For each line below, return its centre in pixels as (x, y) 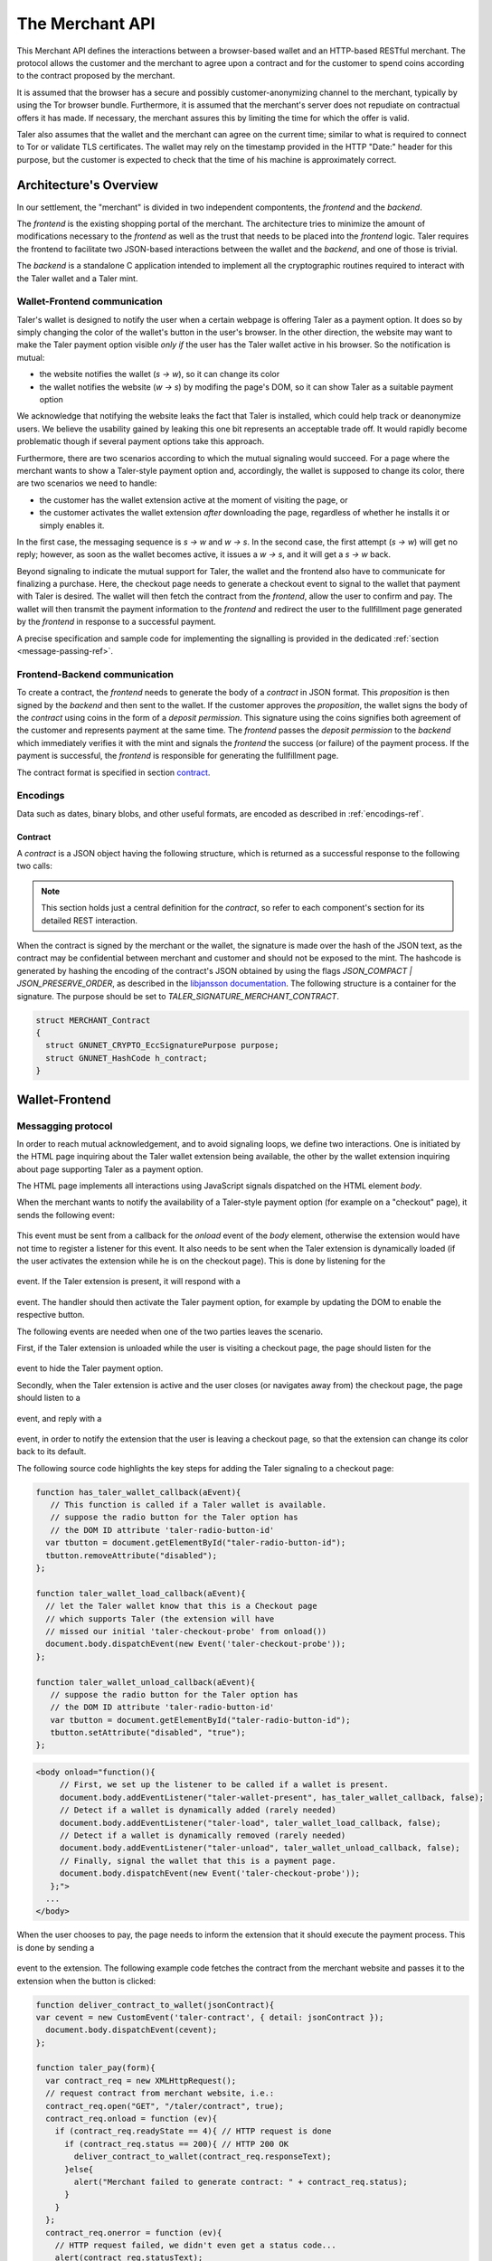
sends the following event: (66, 1215)
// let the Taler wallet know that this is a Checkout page (181, 1606)
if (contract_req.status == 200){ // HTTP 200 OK (177, 2144)
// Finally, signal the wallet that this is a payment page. (198, 1860)
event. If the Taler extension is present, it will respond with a (129, 1282)
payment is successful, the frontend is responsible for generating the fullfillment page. (178, 756)
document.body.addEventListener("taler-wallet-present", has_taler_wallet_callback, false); (271, 1797)
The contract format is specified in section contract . (114, 772)
